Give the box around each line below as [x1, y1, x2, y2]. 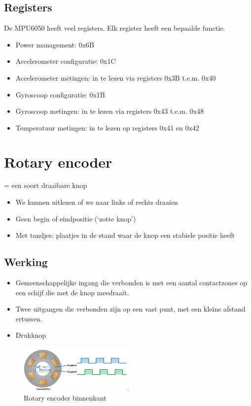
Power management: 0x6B [15, 39, 94, 49]
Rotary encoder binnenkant [24, 393, 107, 403]
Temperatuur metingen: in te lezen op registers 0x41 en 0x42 [15, 122, 199, 133]
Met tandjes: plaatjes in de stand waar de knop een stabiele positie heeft [15, 230, 235, 240]
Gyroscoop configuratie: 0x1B [15, 89, 105, 99]
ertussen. [15, 313, 42, 323]
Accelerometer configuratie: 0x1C [15, 56, 116, 66]
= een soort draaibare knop [4, 180, 87, 190]
